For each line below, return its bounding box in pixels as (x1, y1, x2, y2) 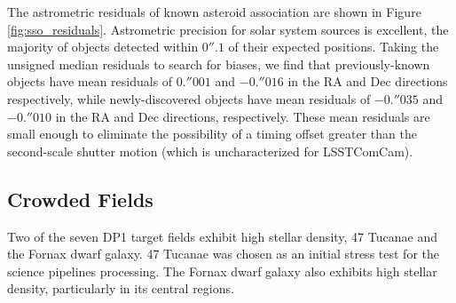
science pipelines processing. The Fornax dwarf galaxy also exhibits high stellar (7, 261, 437, 280)
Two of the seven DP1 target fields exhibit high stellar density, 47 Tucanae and (7, 227, 437, 245)
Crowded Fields (7, 185, 153, 212)
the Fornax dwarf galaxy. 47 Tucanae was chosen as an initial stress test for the (7, 244, 439, 263)
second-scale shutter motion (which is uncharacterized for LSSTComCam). (7, 141, 413, 160)
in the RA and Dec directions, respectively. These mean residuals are (55, 107, 430, 125)
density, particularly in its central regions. (7, 279, 234, 298)
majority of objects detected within (7, 37, 199, 56)
